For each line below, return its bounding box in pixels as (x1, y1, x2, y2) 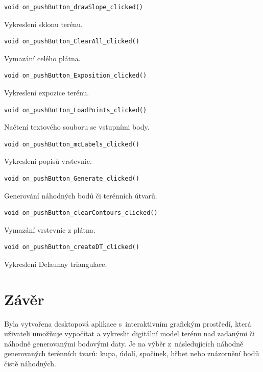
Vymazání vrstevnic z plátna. (4, 224, 95, 235)
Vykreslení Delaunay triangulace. (4, 258, 107, 269)
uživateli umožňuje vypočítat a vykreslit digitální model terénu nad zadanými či (4, 328, 255, 339)
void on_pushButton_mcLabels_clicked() (4, 140, 139, 148)
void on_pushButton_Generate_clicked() (4, 175, 139, 182)
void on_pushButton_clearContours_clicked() (4, 209, 158, 217)
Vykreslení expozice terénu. (4, 87, 89, 97)
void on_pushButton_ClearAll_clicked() (4, 38, 139, 45)
